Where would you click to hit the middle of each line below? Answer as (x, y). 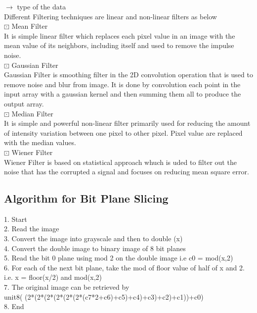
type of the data (42, 6)
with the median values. (40, 142)
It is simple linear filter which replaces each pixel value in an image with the (120, 35)
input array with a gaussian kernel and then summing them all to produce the (123, 94)
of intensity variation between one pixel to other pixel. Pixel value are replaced (123, 132)
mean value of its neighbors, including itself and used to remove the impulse (119, 45)
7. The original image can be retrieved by (67, 287)
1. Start (16, 219)
